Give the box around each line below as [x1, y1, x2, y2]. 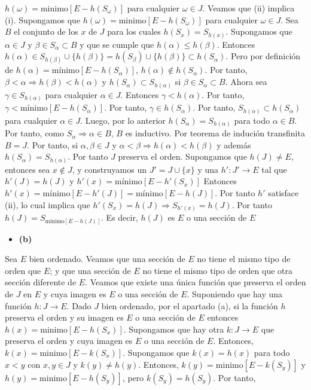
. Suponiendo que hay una [187, 288, 283, 300]
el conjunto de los [14, 25, 78, 38]
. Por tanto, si [27, 138, 78, 151]
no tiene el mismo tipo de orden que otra [142, 264, 292, 276]
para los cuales [107, 25, 161, 38]
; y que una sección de [50, 264, 131, 276]
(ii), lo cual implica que [5, 198, 90, 211]
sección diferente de [5, 276, 77, 288]
